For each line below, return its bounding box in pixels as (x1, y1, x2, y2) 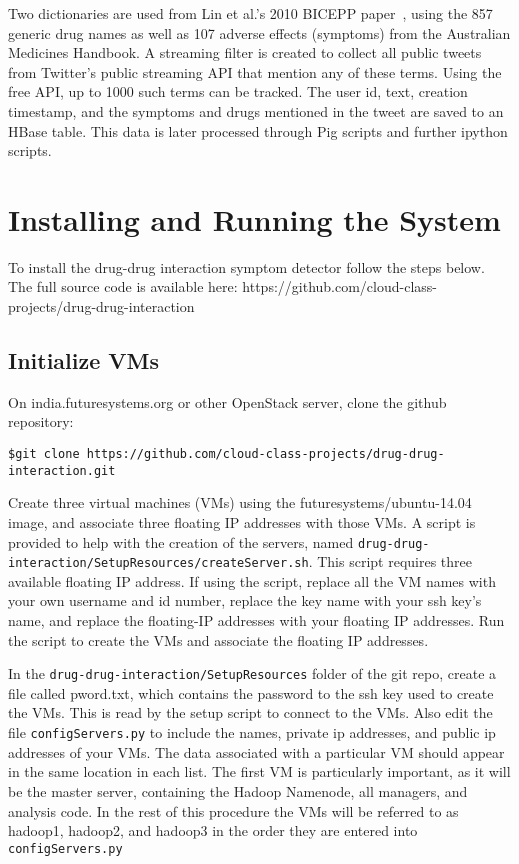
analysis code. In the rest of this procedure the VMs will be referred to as (8, 800, 459, 821)
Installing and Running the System (8, 198, 501, 239)
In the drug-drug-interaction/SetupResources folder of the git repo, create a (8, 663, 497, 684)
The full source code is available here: (8, 276, 238, 297)
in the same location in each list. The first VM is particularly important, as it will (8, 761, 511, 782)
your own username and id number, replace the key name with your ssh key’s (8, 590, 482, 611)
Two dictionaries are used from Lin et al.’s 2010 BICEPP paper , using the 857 (8, 3, 493, 23)
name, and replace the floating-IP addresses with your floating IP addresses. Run (8, 610, 505, 631)
